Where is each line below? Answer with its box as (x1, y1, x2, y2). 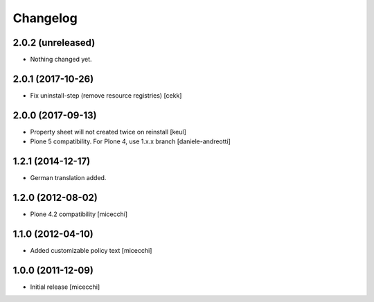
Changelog (12, 10, 78, 26)
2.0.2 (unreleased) (12, 37, 96, 48)
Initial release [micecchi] (30, 283, 100, 291)
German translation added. (30, 174, 107, 182)
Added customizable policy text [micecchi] (30, 246, 152, 254)
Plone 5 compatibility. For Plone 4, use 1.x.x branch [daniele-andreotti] (30, 137, 231, 145)
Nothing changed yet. (30, 55, 93, 64)
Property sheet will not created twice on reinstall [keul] (30, 127, 187, 136)
